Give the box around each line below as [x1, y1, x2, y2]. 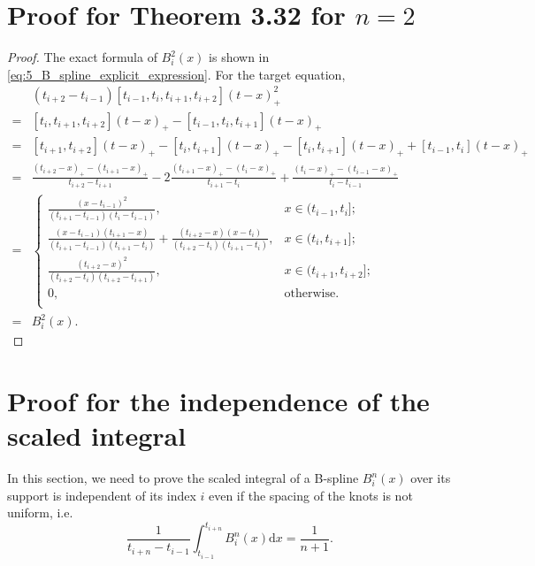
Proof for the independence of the [7, 383, 430, 419]
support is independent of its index [7, 486, 196, 504]
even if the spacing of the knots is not [208, 486, 413, 504]
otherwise [284, 287, 336, 301]
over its [410, 469, 451, 487]
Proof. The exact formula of [7, 48, 157, 66]
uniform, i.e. [7, 503, 73, 522]
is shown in [209, 48, 270, 66]
